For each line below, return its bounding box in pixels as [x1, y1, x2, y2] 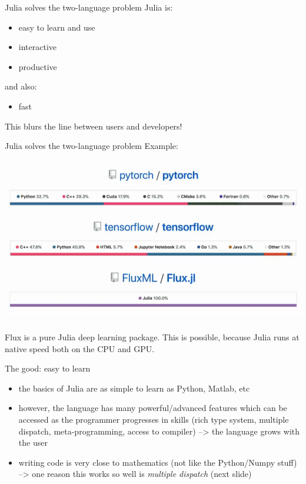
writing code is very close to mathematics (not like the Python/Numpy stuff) [18, 456, 297, 468]
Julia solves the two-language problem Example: [5, 140, 178, 152]
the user [18, 436, 48, 449]
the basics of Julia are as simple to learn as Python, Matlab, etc [18, 382, 250, 394]
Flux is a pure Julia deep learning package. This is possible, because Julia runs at [5, 330, 300, 343]
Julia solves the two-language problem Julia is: [5, 1, 173, 13]
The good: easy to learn [5, 362, 91, 374]
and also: [5, 80, 37, 92]
